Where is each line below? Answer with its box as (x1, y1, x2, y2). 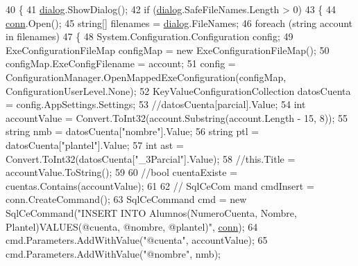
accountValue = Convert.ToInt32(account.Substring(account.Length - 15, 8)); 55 (6, 110, 348, 125)
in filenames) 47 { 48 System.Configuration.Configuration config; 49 (6, 29, 293, 44)
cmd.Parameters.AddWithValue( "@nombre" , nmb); (6, 246, 221, 260)
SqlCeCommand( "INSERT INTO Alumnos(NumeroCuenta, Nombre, (6, 205, 297, 220)
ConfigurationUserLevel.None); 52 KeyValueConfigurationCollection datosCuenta (6, 83, 351, 98)
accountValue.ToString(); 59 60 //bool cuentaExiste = (6, 165, 238, 179)
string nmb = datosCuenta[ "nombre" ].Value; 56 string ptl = (6, 124, 259, 139)
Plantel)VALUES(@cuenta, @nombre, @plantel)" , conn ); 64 (6, 219, 258, 233)
